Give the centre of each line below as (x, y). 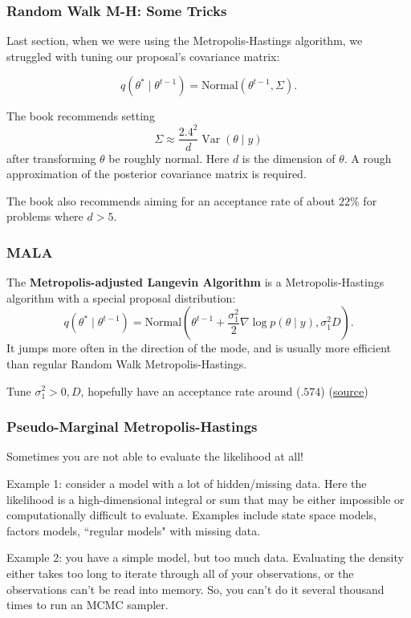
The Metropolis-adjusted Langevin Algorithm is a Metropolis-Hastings (195, 282)
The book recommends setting (81, 116)
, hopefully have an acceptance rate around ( (191, 390)
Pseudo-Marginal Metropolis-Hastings (132, 427)
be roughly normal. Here (169, 158)
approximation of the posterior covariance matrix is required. (157, 174)
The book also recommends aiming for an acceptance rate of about (171, 200)
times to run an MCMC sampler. (87, 605)
